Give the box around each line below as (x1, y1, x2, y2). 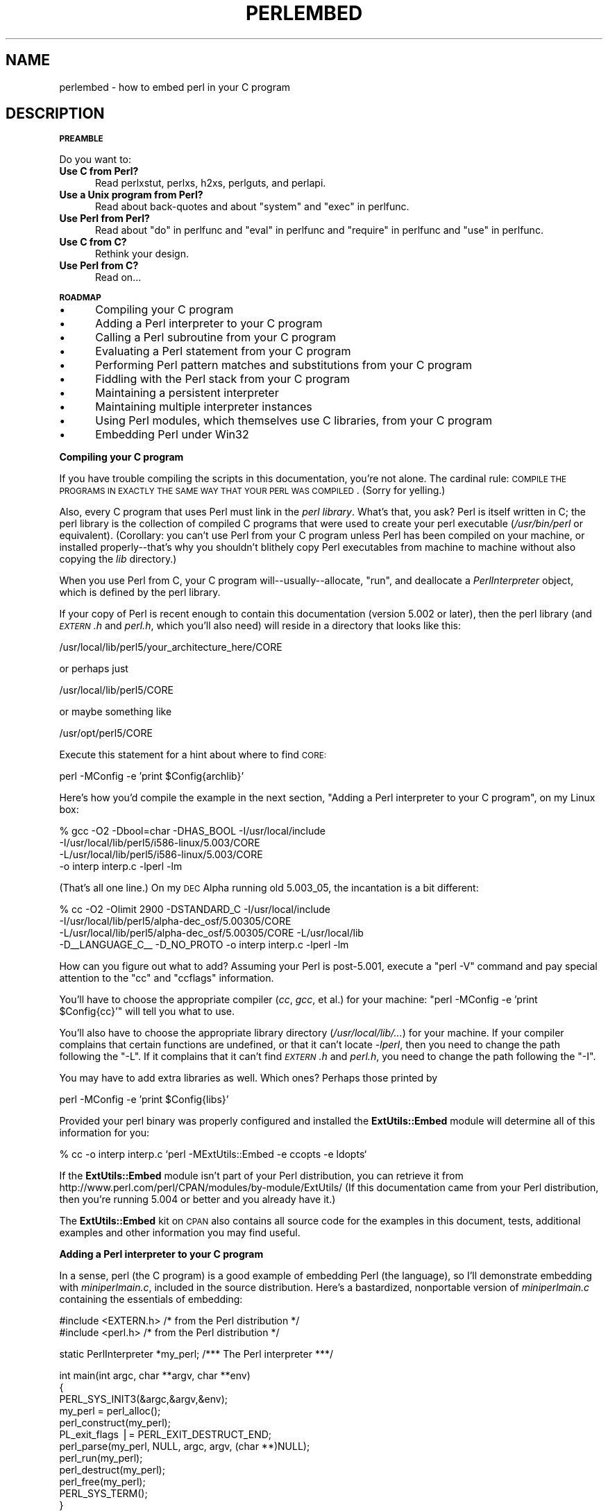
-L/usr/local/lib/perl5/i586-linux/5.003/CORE (59, 848, 263, 861)
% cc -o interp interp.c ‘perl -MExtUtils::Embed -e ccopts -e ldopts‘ (59, 1148, 367, 1161)
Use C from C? (59, 236, 127, 248)
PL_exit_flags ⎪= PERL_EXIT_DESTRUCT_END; (59, 1428, 272, 1441)
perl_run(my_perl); (59, 1452, 143, 1465)
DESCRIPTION (6, 105, 105, 123)
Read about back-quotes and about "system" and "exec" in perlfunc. (95, 200, 409, 213)
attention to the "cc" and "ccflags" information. (59, 972, 274, 984)
